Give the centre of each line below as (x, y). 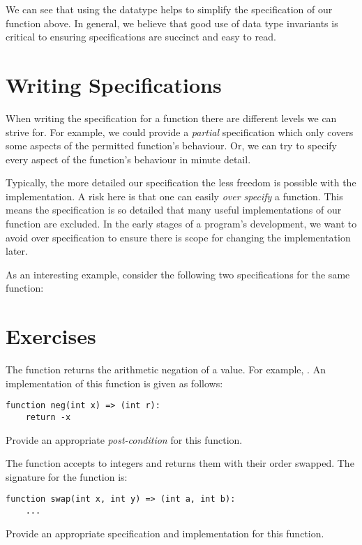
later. (17, 251)
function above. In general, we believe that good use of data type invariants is (172, 23)
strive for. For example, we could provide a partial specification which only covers (180, 132)
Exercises (51, 336)
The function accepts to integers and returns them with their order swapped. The (180, 463)
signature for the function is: (67, 476)
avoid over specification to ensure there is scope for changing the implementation (178, 237)
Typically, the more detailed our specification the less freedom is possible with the (181, 182)
